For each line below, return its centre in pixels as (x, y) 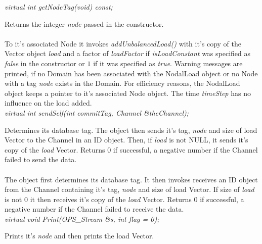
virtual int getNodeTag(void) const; (59, 7)
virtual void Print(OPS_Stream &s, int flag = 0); (82, 218)
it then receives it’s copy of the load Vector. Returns (111, 199)
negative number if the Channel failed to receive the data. (94, 209)
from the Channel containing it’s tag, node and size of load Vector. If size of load (129, 189)
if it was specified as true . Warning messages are (168, 63)
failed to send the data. (41, 159)
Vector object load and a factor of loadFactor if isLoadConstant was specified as (128, 53)
